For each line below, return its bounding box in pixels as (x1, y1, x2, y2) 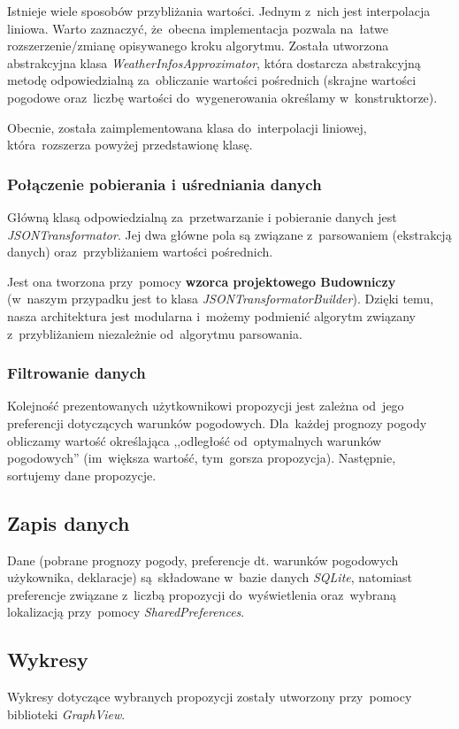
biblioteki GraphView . (7, 704, 126, 723)
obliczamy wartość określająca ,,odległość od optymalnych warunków (7, 431, 382, 449)
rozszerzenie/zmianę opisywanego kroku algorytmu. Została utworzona (7, 36, 389, 55)
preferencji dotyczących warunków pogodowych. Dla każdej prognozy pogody (7, 413, 427, 432)
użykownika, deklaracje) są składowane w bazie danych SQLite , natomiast (7, 568, 413, 587)
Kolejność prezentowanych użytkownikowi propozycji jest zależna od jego (7, 396, 404, 415)
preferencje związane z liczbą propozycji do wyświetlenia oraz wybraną (7, 585, 397, 603)
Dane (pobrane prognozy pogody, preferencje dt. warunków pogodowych (7, 550, 399, 569)
